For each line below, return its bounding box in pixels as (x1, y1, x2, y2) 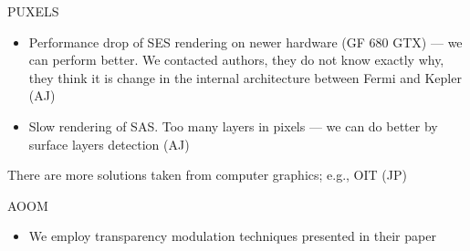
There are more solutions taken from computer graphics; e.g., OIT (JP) (7, 165, 407, 184)
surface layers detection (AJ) (28, 134, 190, 153)
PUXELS (7, 2, 59, 20)
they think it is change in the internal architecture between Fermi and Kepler (28, 68, 462, 87)
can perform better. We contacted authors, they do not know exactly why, (28, 50, 444, 69)
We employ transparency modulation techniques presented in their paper (28, 226, 436, 246)
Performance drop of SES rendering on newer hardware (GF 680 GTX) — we (28, 32, 463, 51)
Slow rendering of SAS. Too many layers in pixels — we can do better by (28, 116, 438, 135)
